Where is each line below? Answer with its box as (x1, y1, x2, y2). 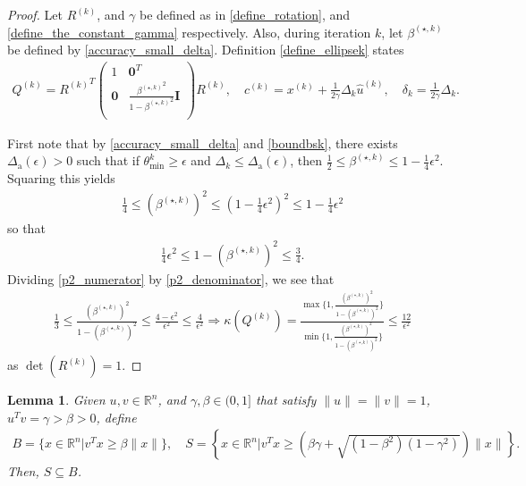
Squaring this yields (7, 169, 115, 188)
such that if (76, 151, 140, 170)
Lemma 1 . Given (7, 390, 106, 409)
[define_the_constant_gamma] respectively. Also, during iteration (7, 22, 371, 41)
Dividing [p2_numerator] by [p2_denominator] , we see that (7, 269, 335, 288)
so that (7, 219, 46, 238)
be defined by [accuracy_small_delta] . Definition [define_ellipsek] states (7, 40, 404, 59)
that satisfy (256, 390, 317, 409)
